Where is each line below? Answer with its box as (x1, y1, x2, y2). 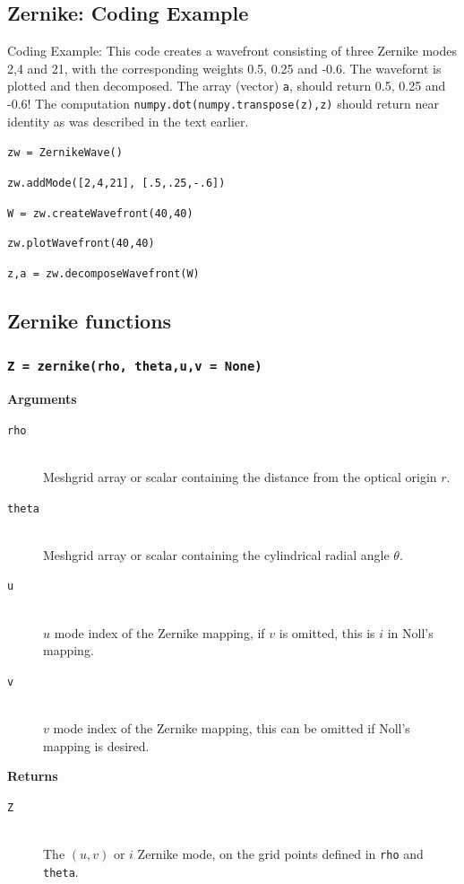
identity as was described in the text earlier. (7, 111, 249, 130)
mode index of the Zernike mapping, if (54, 623, 265, 642)
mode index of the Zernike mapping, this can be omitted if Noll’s (53, 719, 410, 738)
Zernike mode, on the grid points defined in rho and (137, 845, 424, 863)
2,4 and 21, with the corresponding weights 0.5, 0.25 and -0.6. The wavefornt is (7, 58, 442, 77)
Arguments (7, 389, 77, 408)
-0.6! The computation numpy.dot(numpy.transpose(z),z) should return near (7, 94, 439, 113)
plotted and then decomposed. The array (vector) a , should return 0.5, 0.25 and (7, 76, 446, 95)
